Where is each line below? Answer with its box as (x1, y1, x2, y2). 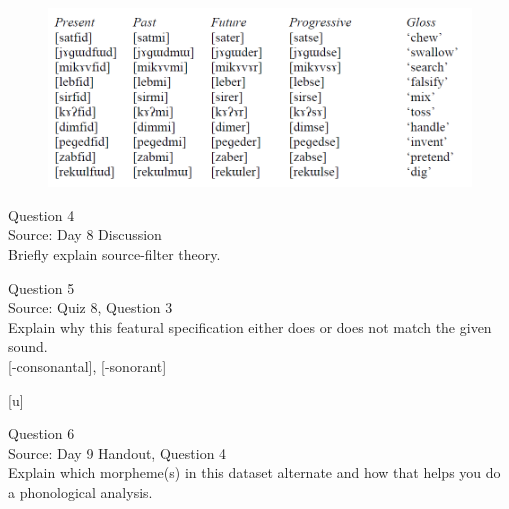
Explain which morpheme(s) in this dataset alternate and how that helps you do (8, 462, 501, 483)
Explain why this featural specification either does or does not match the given (8, 316, 492, 337)
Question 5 (8, 277, 75, 298)
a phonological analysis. (8, 481, 153, 502)
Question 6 (8, 423, 75, 444)
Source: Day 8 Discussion (8, 224, 162, 245)
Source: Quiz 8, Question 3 (8, 297, 173, 318)
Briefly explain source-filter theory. (8, 244, 221, 265)
